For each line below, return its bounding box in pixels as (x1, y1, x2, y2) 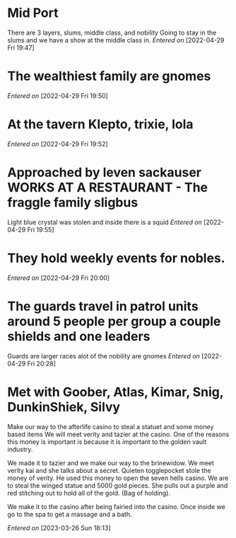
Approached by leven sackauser (7, 165, 202, 180)
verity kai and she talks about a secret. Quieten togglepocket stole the (7, 466, 211, 474)
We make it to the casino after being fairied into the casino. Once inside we (7, 502, 226, 510)
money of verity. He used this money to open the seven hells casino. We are (7, 474, 229, 482)
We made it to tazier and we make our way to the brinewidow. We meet (7, 458, 214, 467)
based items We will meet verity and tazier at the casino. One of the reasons (7, 430, 230, 438)
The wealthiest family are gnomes (7, 69, 211, 84)
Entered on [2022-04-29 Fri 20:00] (7, 274, 110, 282)
